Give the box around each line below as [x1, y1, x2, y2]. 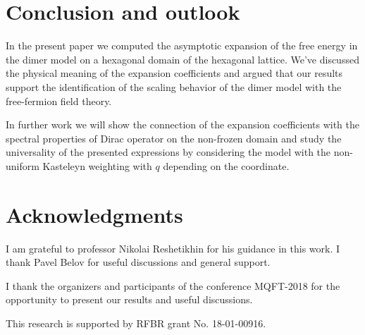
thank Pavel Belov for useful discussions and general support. [6, 255, 271, 269]
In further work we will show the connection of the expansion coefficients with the [6, 117, 359, 132]
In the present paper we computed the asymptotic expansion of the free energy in [6, 38, 358, 53]
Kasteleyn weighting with [42, 158, 152, 173]
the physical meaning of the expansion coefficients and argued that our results [6, 66, 343, 80]
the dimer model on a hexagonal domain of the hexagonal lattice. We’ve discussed [6, 51, 359, 66]
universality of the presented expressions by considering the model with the [6, 145, 331, 159]
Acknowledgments [6, 200, 183, 229]
